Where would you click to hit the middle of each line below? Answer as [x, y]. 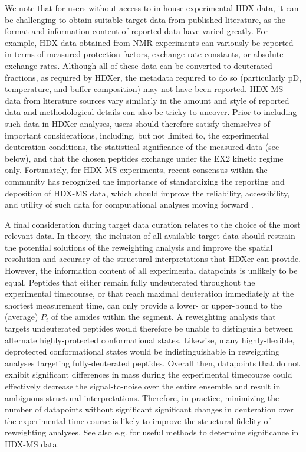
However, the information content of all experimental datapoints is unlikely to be [151, 271]
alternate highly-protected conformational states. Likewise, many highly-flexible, [150, 340]
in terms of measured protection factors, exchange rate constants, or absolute [144, 54]
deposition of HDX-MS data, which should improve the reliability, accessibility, [147, 193]
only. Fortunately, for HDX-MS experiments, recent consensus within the [136, 170]
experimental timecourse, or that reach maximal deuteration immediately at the [149, 294]
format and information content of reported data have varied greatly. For [136, 31]
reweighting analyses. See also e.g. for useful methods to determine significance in [152, 432]
